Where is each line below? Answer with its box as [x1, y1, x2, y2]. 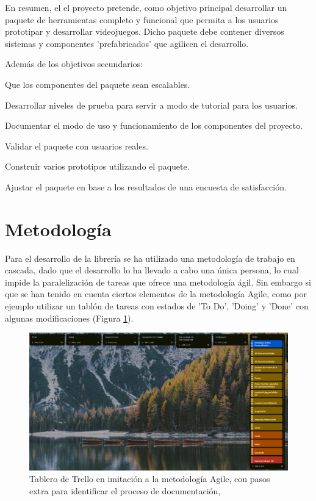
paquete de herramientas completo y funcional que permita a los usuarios [5, 13, 279, 26]
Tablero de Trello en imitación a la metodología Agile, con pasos [29, 472, 270, 485]
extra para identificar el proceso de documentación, [29, 484, 221, 497]
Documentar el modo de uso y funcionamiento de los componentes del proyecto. [5, 119, 303, 132]
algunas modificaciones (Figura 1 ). [5, 311, 134, 324]
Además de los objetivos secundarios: [5, 57, 143, 70]
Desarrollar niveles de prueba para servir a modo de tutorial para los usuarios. [5, 98, 298, 111]
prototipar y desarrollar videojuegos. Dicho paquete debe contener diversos [5, 25, 284, 38]
